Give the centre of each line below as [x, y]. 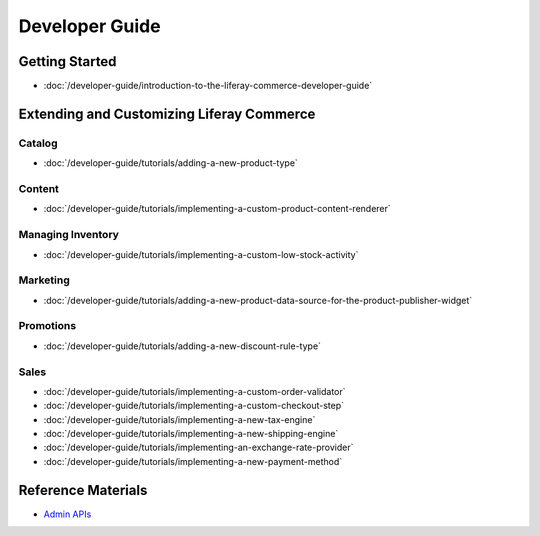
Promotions [47, 326]
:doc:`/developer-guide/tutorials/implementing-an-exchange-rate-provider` [198, 447]
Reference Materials [83, 490]
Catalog [38, 143]
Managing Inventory [69, 235]
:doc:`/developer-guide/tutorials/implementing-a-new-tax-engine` [179, 419]
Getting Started [67, 61]
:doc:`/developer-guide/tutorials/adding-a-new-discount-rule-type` [182, 346]
